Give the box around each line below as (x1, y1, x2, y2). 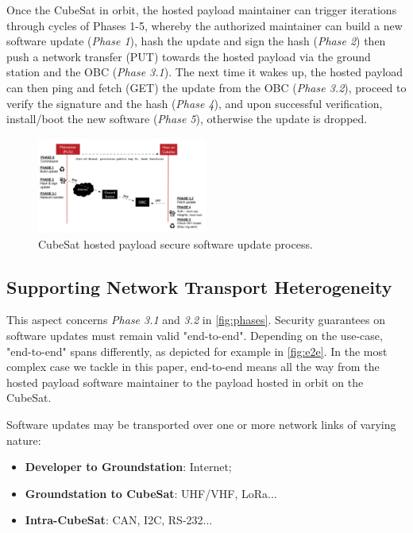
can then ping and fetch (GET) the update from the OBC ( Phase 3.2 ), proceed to (6, 79, 407, 95)
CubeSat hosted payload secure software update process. (38, 235, 313, 252)
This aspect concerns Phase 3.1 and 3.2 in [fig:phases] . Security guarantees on (6, 311, 386, 328)
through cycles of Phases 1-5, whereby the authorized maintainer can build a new (6, 17, 403, 33)
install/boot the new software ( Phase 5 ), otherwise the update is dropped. (6, 110, 368, 127)
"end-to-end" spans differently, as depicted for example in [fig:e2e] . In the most (6, 342, 388, 359)
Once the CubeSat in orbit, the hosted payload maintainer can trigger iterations (6, 2, 397, 17)
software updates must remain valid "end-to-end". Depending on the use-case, (6, 326, 383, 343)
